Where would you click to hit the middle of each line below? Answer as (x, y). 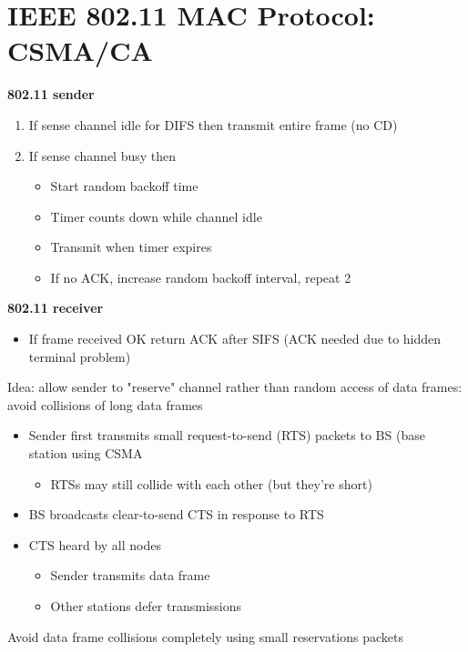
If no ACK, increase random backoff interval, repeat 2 (201, 277)
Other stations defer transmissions (146, 606)
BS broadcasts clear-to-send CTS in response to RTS (176, 514)
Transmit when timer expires (131, 247)
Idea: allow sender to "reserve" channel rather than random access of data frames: (235, 387)
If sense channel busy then (102, 155)
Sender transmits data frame (130, 575)
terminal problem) (80, 356)
